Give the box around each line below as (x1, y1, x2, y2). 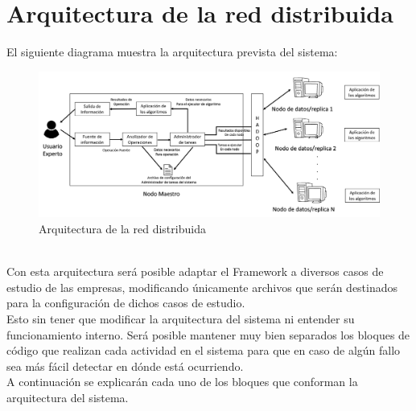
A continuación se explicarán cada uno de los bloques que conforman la (6, 373, 358, 390)
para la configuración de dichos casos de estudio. (6, 294, 245, 311)
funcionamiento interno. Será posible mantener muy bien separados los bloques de (6, 326, 410, 343)
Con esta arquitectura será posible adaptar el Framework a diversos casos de (6, 263, 384, 280)
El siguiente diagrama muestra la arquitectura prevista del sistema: (6, 43, 338, 60)
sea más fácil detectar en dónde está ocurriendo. (6, 357, 244, 374)
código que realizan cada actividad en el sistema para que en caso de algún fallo (6, 342, 401, 359)
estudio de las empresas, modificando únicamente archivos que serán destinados (6, 278, 398, 295)
